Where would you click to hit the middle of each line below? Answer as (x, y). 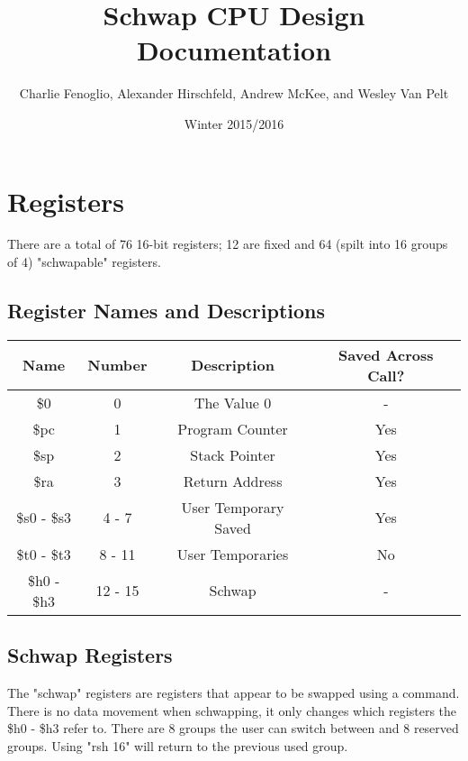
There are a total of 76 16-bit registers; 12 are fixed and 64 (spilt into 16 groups (228, 244)
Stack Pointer (233, 454)
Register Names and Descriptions (166, 311)
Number (117, 365)
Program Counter (233, 428)
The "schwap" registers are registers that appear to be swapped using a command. (234, 693)
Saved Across (386, 354)
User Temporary (233, 507)
